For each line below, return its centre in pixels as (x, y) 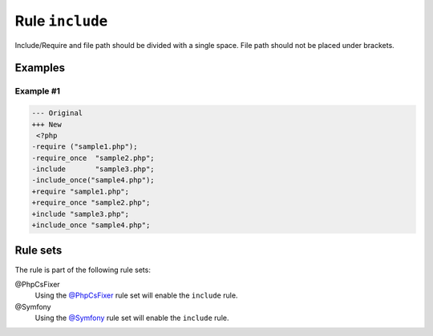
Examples (40, 68)
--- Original (57, 113)
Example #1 (37, 91)
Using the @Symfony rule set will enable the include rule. (132, 318)
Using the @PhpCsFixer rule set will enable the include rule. (136, 295)
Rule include (61, 21)
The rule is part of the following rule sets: (83, 270)
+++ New (47, 124)
